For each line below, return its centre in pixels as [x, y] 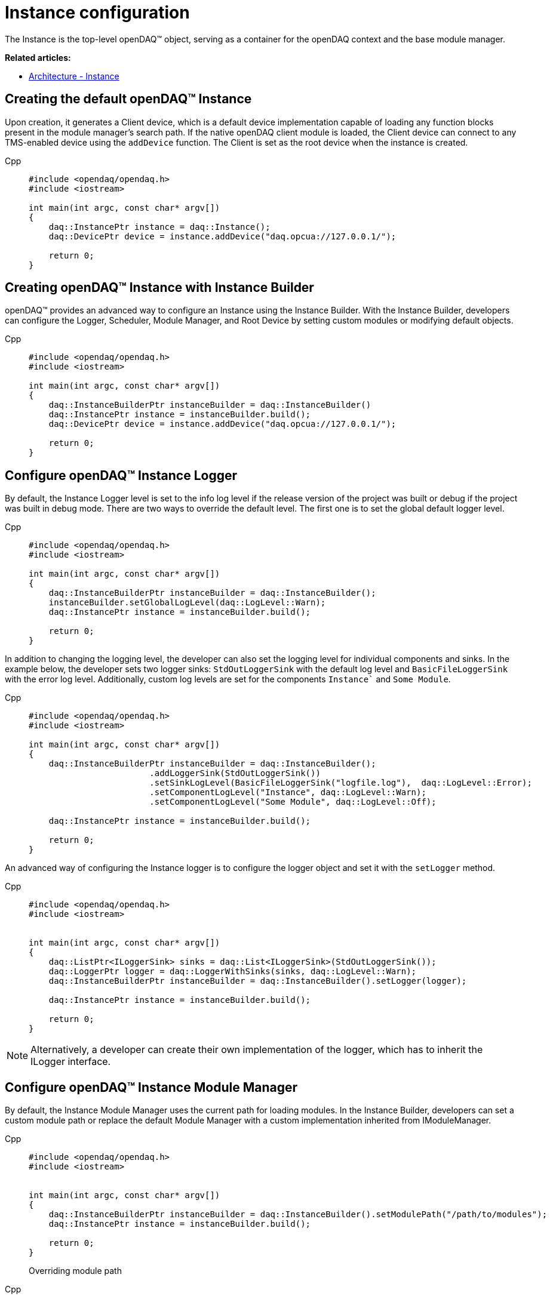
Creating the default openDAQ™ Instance [128, 99]
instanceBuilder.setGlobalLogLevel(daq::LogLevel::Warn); [187, 603]
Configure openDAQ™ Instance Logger [121, 475]
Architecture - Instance [74, 76]
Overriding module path [75, 1271]
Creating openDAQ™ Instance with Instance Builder [159, 288]
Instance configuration [97, 13]
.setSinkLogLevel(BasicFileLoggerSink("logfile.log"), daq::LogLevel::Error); [341, 783]
